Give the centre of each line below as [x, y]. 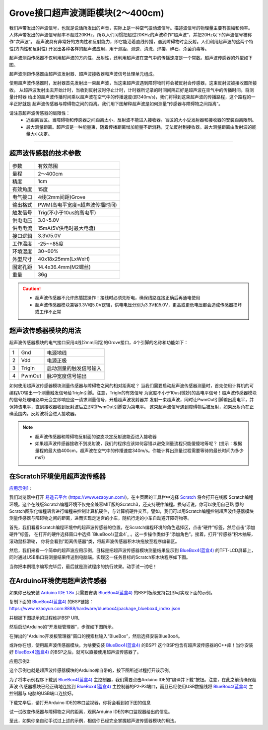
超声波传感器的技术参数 [45, 153]
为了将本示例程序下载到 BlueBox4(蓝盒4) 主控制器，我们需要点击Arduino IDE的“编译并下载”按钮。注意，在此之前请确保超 [133, 679]
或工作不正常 [48, 312]
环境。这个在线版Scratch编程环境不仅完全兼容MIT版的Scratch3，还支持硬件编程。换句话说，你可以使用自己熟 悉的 [127, 504]
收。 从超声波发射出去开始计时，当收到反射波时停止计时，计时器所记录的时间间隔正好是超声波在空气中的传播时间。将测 [132, 90]
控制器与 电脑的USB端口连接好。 [43, 693]
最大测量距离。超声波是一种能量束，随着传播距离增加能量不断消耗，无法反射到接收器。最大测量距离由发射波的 [139, 127]
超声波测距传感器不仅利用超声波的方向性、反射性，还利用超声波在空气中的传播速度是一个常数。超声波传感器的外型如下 [131, 58]
